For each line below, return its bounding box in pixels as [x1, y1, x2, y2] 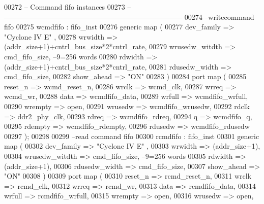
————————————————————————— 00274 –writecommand [4, 11, 254, 22]
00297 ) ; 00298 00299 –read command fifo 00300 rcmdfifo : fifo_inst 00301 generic [4, 130, 259, 141]
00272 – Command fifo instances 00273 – [4, 2, 131, 12]
